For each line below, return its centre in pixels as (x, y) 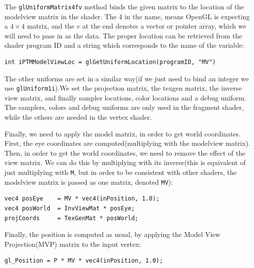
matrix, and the (51, 26)
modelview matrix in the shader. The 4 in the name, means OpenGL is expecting (127, 16)
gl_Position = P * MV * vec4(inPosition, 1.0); (84, 261)
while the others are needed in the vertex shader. (78, 117)
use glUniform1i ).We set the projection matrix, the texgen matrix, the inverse (123, 88)
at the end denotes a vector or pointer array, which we (164, 26)
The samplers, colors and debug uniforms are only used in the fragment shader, (124, 107)
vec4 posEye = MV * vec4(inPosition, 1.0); (82, 199)
